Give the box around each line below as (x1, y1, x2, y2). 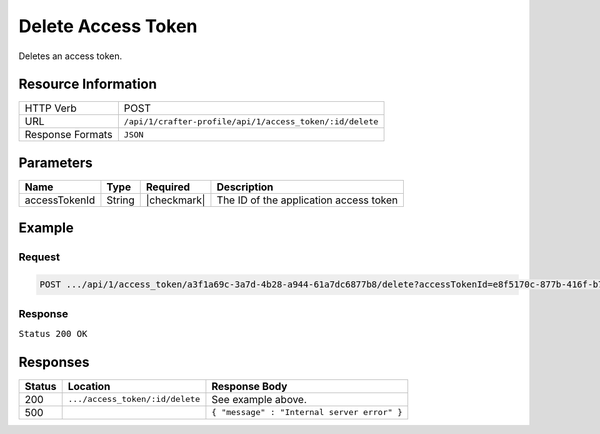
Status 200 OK (18, 328, 88, 339)
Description (216, 180, 274, 194)
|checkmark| (145, 193, 206, 207)
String (106, 193, 135, 207)
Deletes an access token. (18, 50, 123, 62)
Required (145, 180, 190, 194)
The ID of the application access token (216, 193, 399, 207)
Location (67, 379, 111, 393)
